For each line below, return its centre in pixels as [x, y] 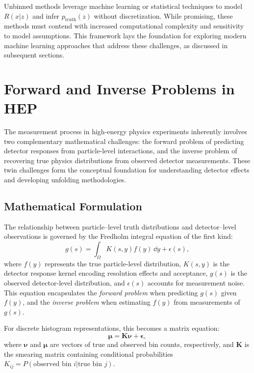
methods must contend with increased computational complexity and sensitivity [124, 26]
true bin [90, 364]
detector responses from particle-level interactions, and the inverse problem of [121, 151]
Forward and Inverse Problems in [119, 88]
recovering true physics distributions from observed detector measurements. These [127, 160]
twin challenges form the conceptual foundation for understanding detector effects [127, 170]
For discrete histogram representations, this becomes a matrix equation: [112, 328]
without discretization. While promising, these [163, 15]
